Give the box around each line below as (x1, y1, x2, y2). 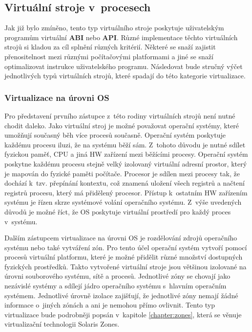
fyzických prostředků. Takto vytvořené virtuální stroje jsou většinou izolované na (4, 261, 247, 271)
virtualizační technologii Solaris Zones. (4, 319, 120, 329)
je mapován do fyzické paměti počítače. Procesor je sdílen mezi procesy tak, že (4, 168, 240, 178)
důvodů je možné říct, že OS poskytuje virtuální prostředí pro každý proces (4, 206, 231, 216)
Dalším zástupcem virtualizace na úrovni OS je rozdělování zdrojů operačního (4, 233, 237, 243)
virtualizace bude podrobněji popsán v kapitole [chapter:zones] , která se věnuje (4, 309, 242, 319)
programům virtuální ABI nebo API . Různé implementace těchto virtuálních (4, 32, 238, 42)
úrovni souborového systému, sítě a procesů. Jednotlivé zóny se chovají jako (4, 271, 231, 281)
